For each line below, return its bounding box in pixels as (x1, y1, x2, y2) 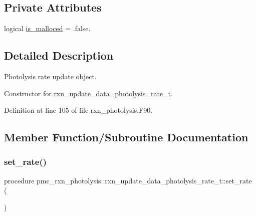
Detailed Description (4, 48, 114, 63)
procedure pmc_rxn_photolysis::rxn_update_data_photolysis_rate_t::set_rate (4, 175, 252, 185)
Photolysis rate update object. (4, 71, 97, 81)
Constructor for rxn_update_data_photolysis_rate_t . (4, 88, 173, 98)
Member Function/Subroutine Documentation (4, 129, 248, 145)
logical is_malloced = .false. (4, 23, 91, 34)
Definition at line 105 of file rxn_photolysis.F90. (4, 105, 153, 115)
